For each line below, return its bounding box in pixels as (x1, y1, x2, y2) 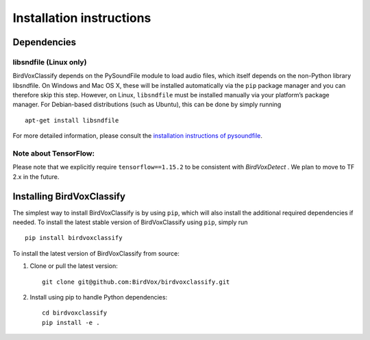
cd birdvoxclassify (42, 309, 108, 317)
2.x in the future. (12, 172, 60, 181)
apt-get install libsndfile (25, 117, 119, 124)
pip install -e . (42, 319, 100, 326)
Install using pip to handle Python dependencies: (29, 293, 168, 302)
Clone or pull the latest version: (29, 262, 118, 270)
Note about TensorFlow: (12, 149, 95, 158)
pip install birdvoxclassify (25, 234, 123, 242)
